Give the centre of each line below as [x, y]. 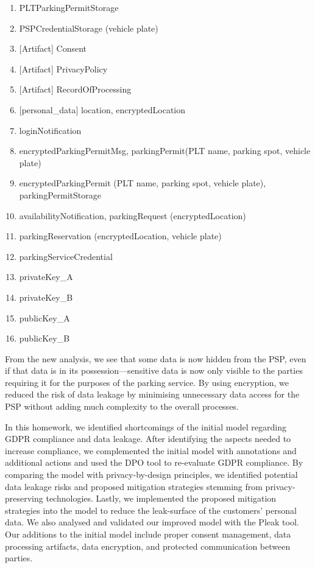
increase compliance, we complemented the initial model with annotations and [151, 450]
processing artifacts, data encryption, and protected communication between [148, 546]
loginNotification [50, 130]
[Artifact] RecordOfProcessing [75, 89]
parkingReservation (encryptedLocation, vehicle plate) [120, 236]
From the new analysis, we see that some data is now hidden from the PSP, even [156, 358]
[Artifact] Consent [53, 48]
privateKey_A [46, 277]
